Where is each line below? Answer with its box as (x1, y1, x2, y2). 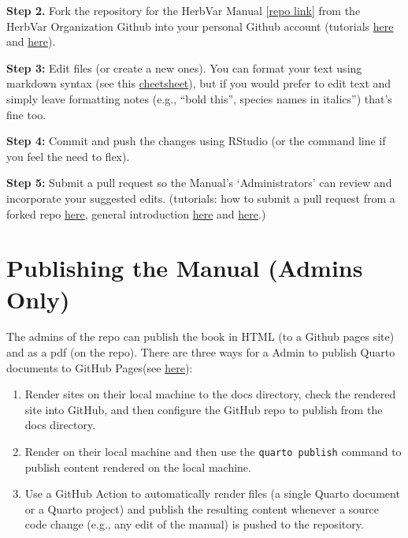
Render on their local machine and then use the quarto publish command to (24, 443, 402, 459)
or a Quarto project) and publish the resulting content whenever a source (24, 500, 380, 517)
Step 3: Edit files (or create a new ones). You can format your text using (6, 59, 362, 76)
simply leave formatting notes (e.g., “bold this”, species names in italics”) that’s (6, 90, 392, 106)
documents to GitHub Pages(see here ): (6, 359, 193, 375)
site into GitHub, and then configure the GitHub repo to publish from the (24, 401, 383, 417)
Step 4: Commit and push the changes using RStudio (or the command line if (6, 133, 386, 149)
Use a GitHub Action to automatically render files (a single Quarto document (24, 485, 400, 502)
